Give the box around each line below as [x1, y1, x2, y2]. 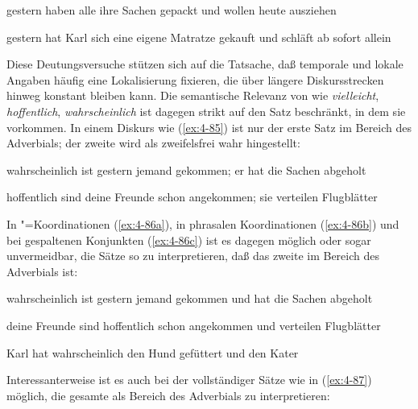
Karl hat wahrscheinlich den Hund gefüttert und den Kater [6, 344, 299, 361]
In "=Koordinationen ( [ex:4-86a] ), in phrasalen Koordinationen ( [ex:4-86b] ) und [6, 215, 399, 232]
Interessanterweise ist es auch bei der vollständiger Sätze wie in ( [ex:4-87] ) [6, 371, 372, 388]
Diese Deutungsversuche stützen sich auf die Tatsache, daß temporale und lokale [6, 56, 404, 72]
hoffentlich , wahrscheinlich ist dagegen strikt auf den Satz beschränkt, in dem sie [6, 102, 406, 119]
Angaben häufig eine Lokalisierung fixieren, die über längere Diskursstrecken [6, 71, 384, 88]
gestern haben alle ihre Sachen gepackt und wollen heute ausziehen [6, 2, 337, 18]
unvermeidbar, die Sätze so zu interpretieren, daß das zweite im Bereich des [6, 247, 379, 264]
